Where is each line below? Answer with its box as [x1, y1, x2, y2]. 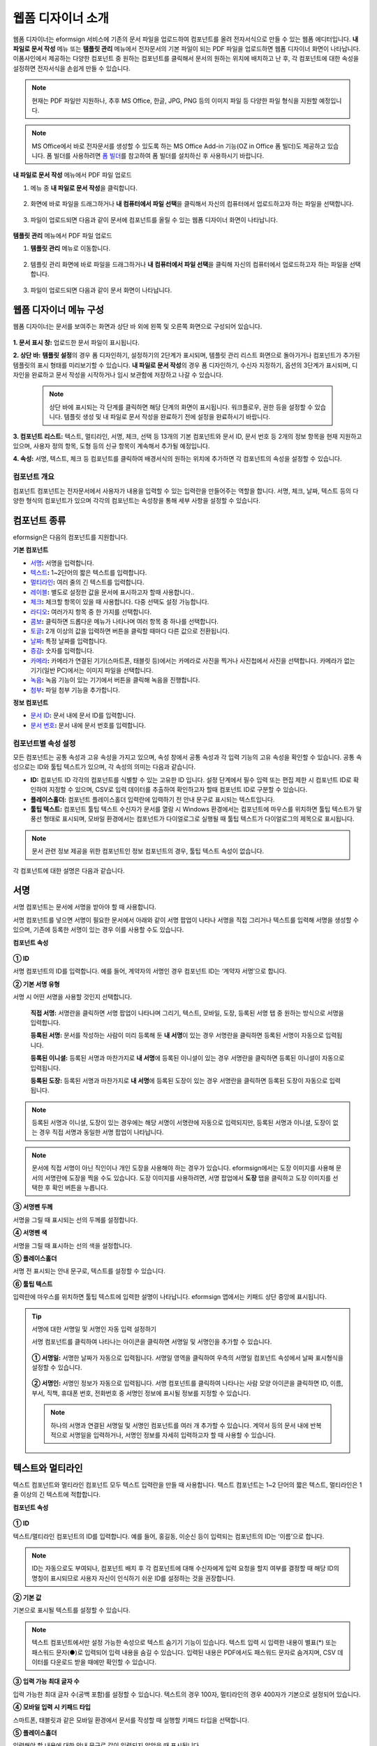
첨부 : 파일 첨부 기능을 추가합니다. [30, 685, 120, 694]
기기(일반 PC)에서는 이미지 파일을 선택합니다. [30, 666, 154, 674]
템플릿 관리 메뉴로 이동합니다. [30, 244, 111, 253]
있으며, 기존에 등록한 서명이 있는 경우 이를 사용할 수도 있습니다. [13, 925, 184, 934]
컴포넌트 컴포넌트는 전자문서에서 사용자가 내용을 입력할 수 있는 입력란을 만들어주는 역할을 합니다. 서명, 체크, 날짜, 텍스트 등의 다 [13, 486, 359, 495]
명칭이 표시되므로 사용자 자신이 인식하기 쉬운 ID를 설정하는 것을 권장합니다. [31, 1573, 235, 1582]
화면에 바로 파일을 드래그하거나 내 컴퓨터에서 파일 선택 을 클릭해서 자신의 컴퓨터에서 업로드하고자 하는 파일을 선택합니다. [30, 200, 354, 208]
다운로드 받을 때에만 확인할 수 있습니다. [50, 1658, 157, 1666]
